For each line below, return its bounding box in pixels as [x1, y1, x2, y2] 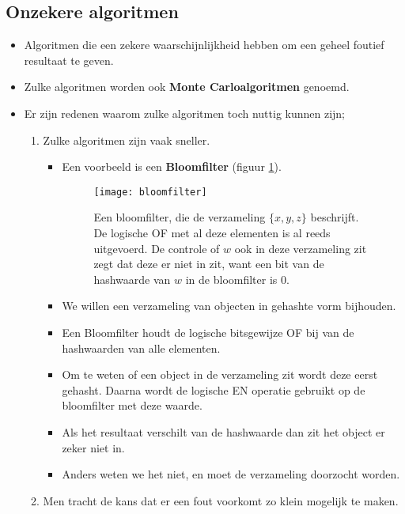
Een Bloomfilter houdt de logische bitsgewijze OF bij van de [62, 323, 354, 340]
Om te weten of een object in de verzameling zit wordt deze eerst [62, 366, 378, 383]
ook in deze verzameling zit [234, 240, 367, 256]
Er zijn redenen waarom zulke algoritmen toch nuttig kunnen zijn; [24, 104, 346, 121]
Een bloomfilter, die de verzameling [93, 209, 266, 225]
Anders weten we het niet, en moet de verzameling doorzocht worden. [62, 466, 400, 482]
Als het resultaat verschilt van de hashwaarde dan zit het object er [62, 423, 385, 440]
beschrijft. [310, 209, 359, 225]
